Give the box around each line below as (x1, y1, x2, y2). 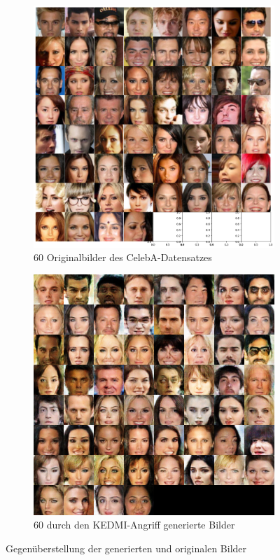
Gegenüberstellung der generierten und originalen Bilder (6, 541, 247, 556)
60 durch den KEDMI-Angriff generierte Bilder (34, 517, 235, 532)
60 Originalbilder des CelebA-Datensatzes (34, 250, 212, 265)
